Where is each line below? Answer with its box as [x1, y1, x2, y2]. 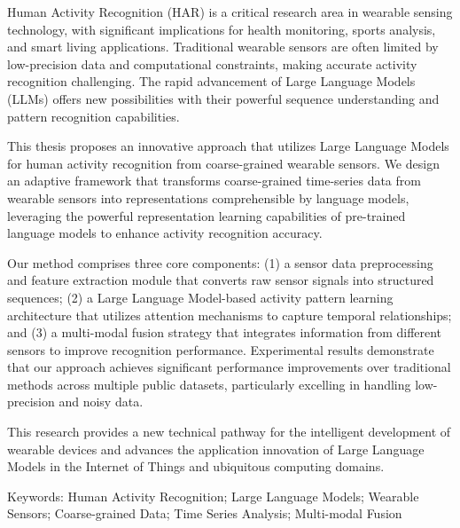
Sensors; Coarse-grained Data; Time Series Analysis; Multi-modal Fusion [7, 504, 402, 523]
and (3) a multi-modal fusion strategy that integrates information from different [7, 323, 442, 342]
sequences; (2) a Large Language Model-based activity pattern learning [7, 288, 394, 306]
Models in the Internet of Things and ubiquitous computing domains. [7, 457, 385, 476]
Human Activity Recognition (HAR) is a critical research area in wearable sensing [7, 3, 453, 20]
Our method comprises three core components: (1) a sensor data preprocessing [7, 253, 433, 272]
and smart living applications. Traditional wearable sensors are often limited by [7, 37, 439, 56]
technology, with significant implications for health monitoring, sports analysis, [7, 20, 436, 38]
